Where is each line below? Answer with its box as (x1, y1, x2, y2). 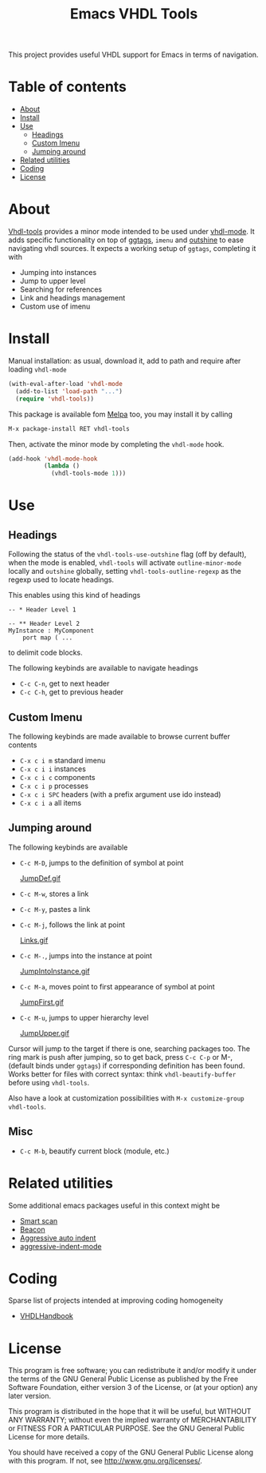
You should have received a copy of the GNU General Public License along (8, 1447, 253, 1457)
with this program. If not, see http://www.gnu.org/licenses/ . (8, 1456, 203, 1466)
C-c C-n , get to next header (19, 679, 110, 688)
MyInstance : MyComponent (8, 627, 94, 635)
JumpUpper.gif (19, 1028, 70, 1037)
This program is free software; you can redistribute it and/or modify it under (8, 1366, 257, 1375)
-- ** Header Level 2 (8, 620, 80, 628)
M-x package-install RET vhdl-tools (8, 424, 130, 432)
